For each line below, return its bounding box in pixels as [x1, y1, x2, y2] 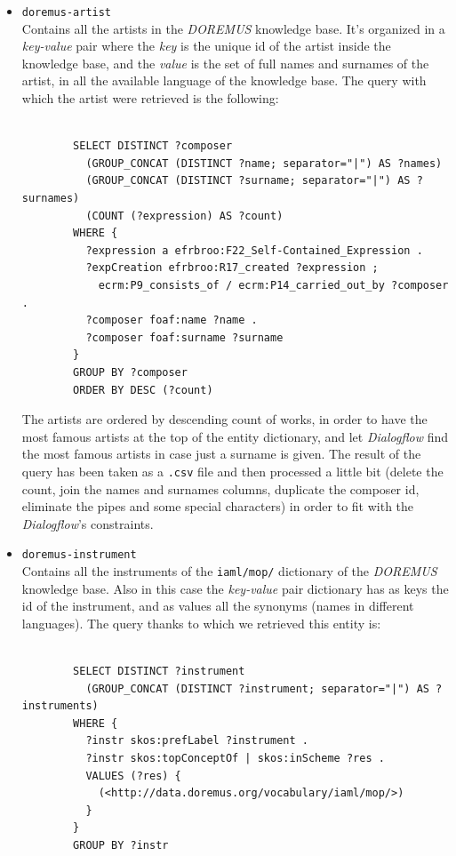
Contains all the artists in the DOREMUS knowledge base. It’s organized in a [21, 19, 445, 37]
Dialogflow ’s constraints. [21, 514, 154, 532]
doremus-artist [21, 6, 112, 19]
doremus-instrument [21, 548, 137, 562]
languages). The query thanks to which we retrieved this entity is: [21, 613, 381, 632]
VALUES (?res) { [85, 769, 181, 782]
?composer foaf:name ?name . [85, 314, 258, 327]
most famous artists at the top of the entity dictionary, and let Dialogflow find [21, 427, 449, 445]
